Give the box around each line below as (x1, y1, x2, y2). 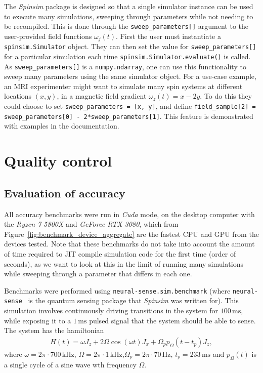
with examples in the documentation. (4, 120, 119, 131)
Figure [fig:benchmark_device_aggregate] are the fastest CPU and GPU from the (4, 228, 259, 239)
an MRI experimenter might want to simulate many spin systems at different (4, 80, 243, 91)
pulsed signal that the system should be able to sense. (89, 315, 256, 325)
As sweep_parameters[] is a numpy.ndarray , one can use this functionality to (4, 61, 246, 71)
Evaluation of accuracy (4, 185, 125, 200)
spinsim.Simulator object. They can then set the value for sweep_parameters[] (4, 41, 256, 52)
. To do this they (200, 91, 252, 101)
